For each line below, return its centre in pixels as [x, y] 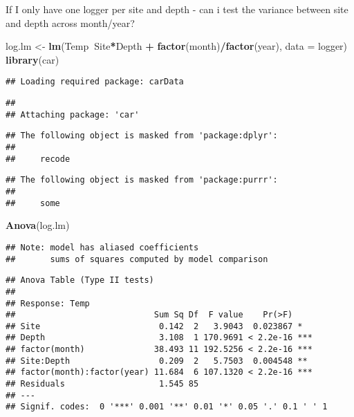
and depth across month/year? [70, 22]
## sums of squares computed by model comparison [137, 259]
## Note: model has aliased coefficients [102, 247]
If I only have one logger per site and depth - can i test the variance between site [177, 9]
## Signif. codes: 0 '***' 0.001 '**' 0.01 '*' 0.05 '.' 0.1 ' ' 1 [167, 407]
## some [33, 203]
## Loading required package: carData [95, 82]
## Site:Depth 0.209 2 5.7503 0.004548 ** [157, 361]
